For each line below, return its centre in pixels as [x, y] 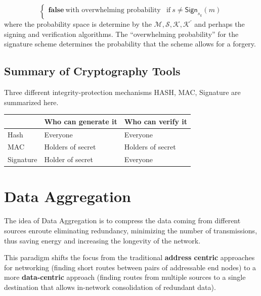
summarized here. [31, 102]
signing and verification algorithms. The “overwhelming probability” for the [121, 34]
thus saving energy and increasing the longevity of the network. [102, 240]
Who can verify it [156, 121]
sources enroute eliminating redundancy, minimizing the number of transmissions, [131, 231]
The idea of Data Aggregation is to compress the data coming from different [122, 220]
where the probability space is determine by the [78, 24]
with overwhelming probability [113, 10]
